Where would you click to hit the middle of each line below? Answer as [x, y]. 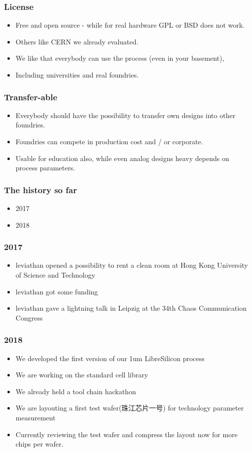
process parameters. [45, 168]
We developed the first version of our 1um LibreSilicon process [110, 358]
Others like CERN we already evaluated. [77, 41]
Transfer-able [31, 97]
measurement [36, 417]
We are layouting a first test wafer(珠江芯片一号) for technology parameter [130, 408]
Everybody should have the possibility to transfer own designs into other [126, 115]
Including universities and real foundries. [77, 75]
